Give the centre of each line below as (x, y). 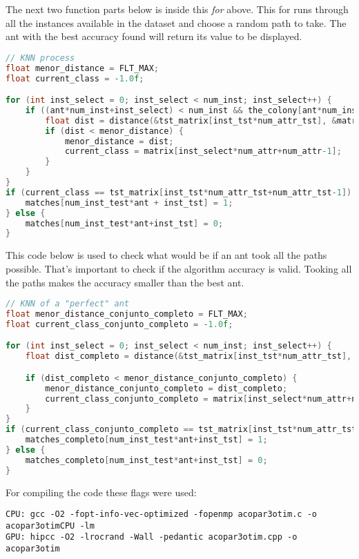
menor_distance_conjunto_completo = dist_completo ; (166, 388)
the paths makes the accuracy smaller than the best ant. (125, 282)
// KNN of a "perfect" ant (67, 304)
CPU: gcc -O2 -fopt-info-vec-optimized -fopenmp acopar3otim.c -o (162, 514)
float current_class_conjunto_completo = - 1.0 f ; (119, 324)
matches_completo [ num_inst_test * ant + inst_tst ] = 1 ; (146, 440)
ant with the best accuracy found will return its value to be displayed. (154, 36)
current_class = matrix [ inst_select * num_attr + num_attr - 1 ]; (203, 151)
